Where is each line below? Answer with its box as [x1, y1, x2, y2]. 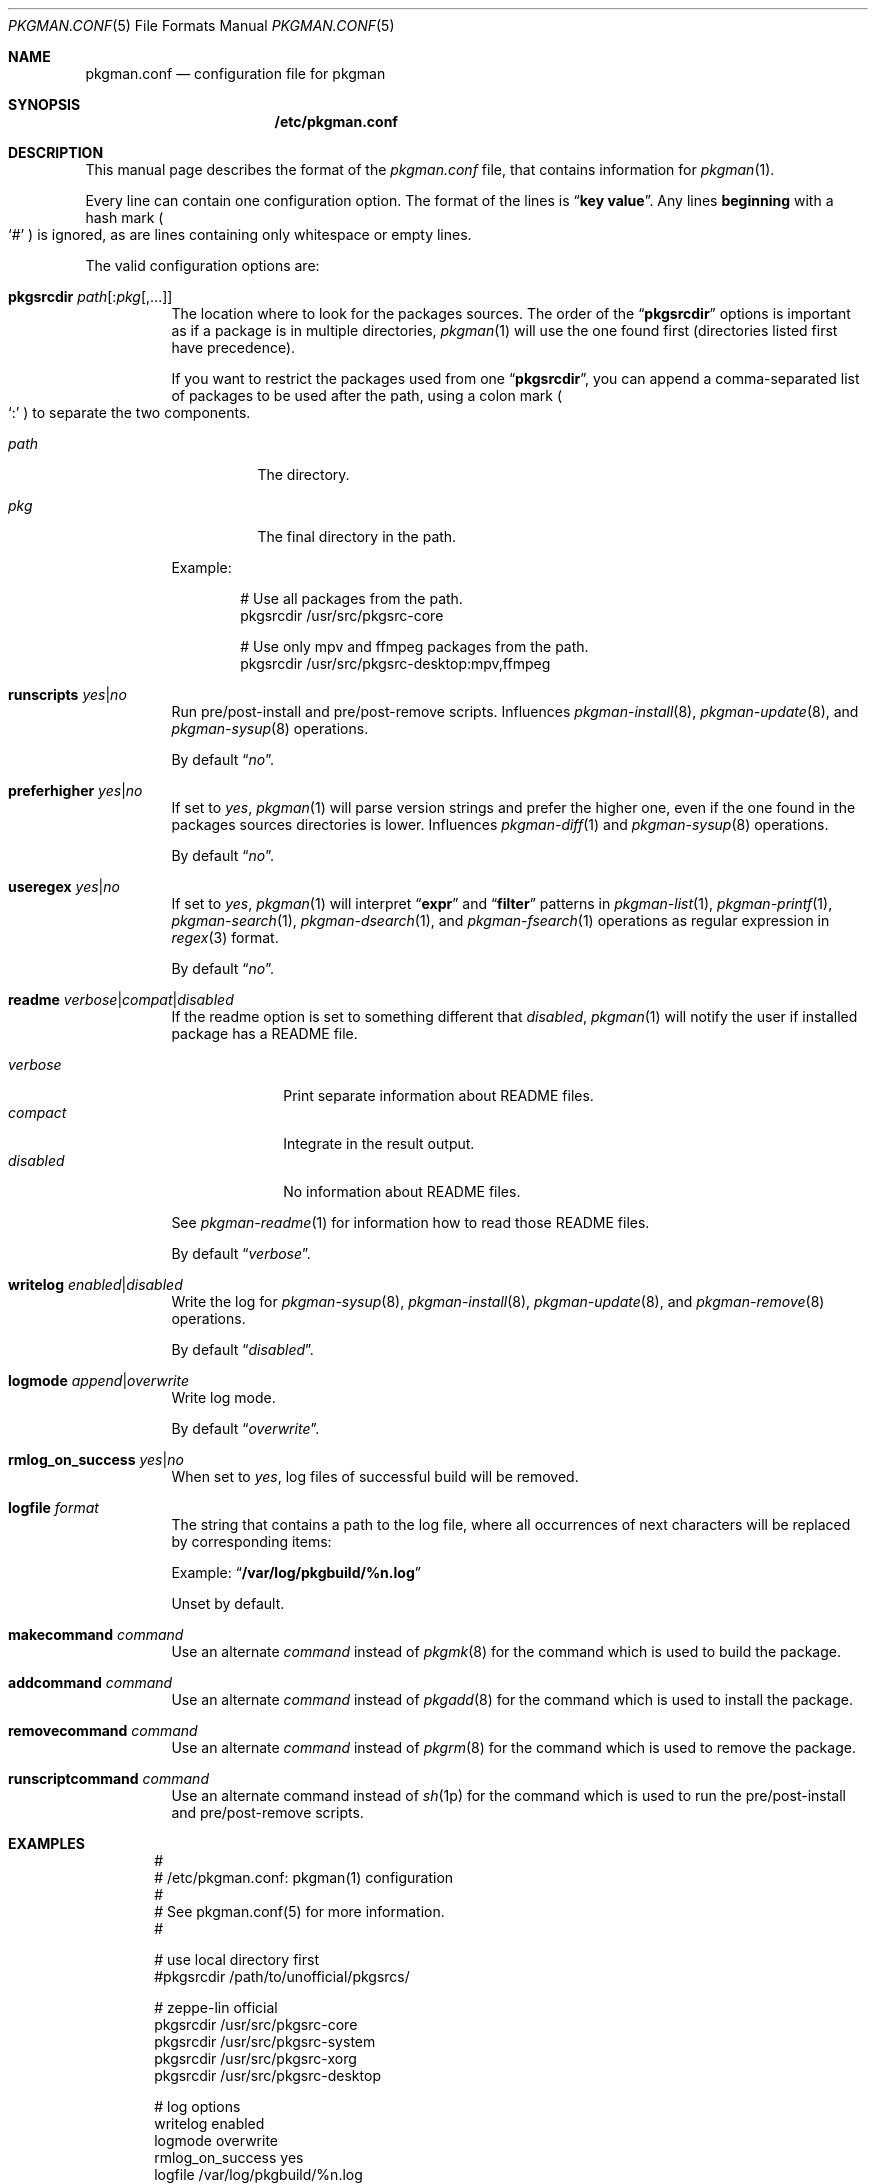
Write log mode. [171, 1389, 276, 1406]
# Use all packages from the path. [240, 590, 463, 607]
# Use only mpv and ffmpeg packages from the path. [240, 638, 589, 655]
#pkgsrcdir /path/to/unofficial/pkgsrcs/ [154, 1968, 410, 1985]
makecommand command [8, 1626, 184, 1643]
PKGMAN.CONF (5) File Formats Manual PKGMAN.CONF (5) [8, 17, 395, 34]
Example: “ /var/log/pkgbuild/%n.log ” [171, 1564, 421, 1581]
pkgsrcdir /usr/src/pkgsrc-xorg [154, 2050, 357, 2067]
